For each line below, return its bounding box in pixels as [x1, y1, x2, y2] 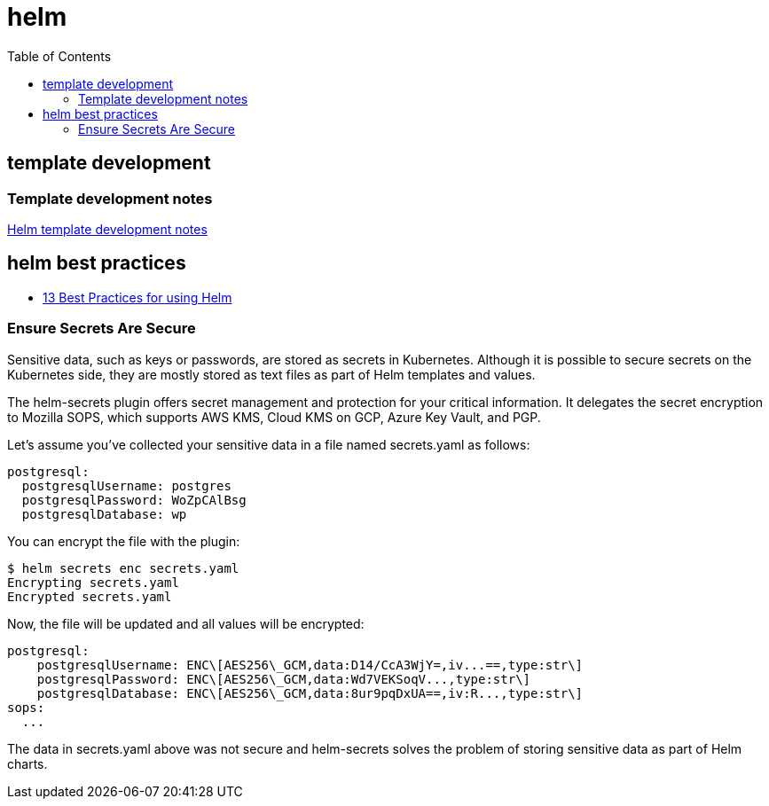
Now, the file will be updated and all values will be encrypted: [7, 615, 365, 631]
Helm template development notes [7, 221, 208, 237]
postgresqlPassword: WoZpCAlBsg [21, 492, 247, 507]
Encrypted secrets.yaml [7, 589, 172, 604]
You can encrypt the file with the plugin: [7, 533, 240, 549]
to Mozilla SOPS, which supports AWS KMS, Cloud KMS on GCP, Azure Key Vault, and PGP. [7, 409, 541, 425]
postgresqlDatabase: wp [21, 506, 187, 521]
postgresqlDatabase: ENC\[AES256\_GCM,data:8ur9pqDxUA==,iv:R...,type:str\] [36, 685, 584, 700]
